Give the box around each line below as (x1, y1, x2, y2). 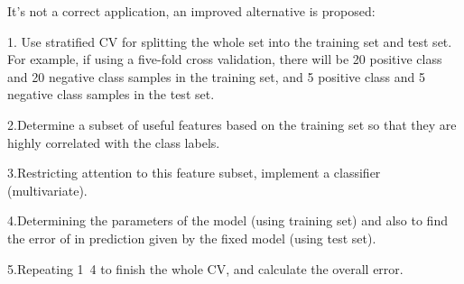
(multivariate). (7, 180, 88, 199)
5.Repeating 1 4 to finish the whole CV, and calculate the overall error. (7, 259, 404, 278)
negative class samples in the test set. (7, 85, 215, 104)
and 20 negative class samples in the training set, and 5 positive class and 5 (7, 67, 426, 86)
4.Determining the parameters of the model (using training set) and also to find (7, 211, 448, 230)
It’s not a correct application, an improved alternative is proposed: (7, 2, 376, 20)
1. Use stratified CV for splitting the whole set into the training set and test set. (7, 32, 452, 50)
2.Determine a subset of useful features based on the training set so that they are (7, 115, 457, 133)
